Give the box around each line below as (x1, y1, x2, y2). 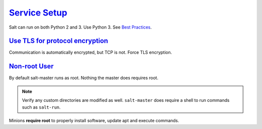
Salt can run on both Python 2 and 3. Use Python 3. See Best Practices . (9, 24, 152, 30)
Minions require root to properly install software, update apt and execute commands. (9, 117, 180, 123)
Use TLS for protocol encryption (9, 37, 108, 45)
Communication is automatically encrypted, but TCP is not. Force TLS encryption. (9, 49, 172, 55)
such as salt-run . (22, 104, 61, 110)
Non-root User (9, 62, 54, 70)
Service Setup (9, 7, 67, 18)
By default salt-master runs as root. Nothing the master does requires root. (9, 75, 159, 81)
